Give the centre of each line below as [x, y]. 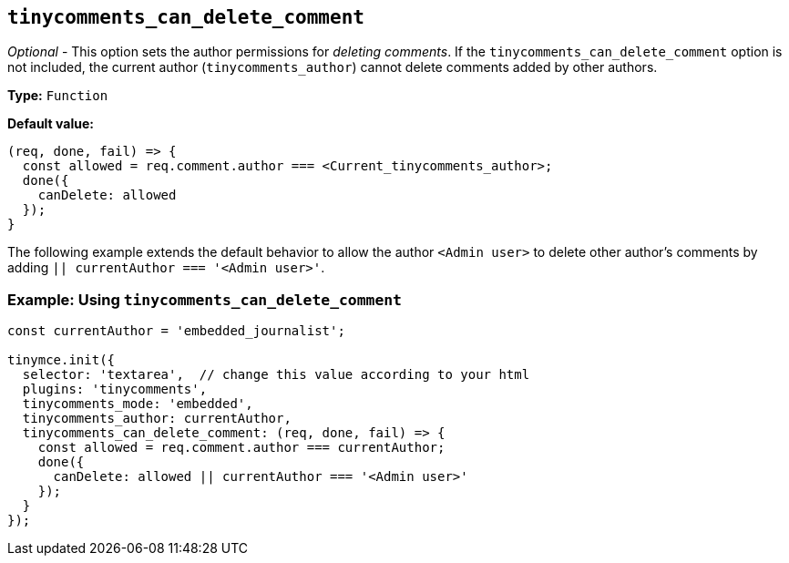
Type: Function [58, 96]
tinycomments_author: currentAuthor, [157, 419]
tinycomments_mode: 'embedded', [138, 404]
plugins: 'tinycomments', [115, 389]
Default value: [51, 124]
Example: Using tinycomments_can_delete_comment [205, 299]
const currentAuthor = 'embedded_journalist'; [176, 331]
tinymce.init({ [61, 360]
